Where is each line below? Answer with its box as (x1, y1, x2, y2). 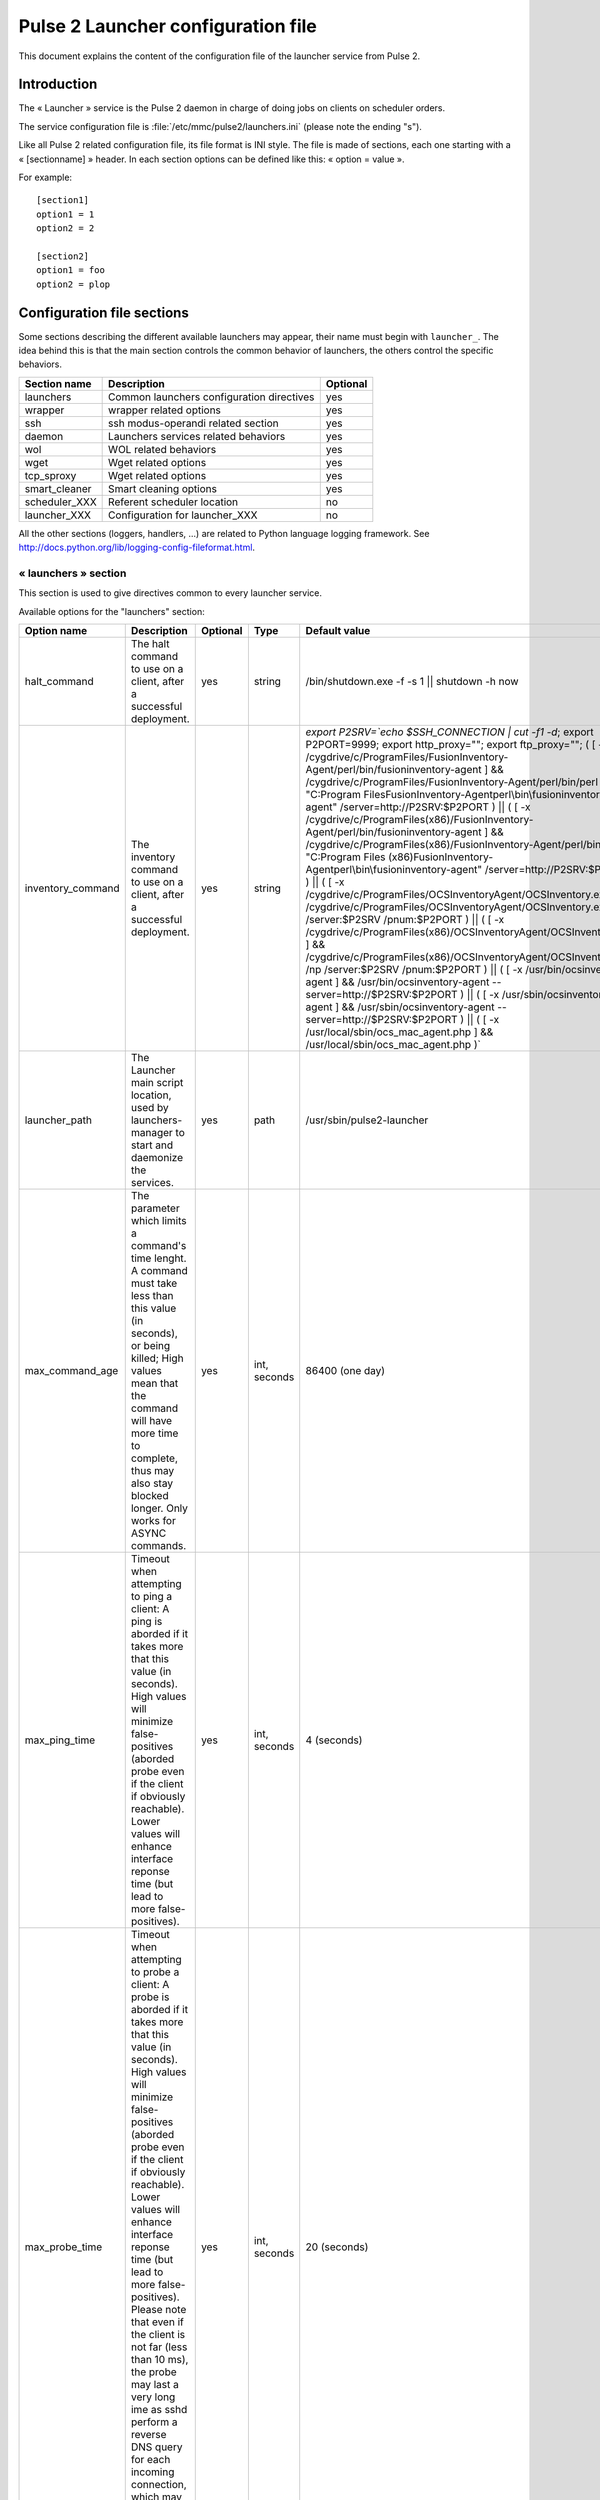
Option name (24, 624, 88, 638)
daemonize (130, 1151, 184, 1165)
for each (130, 2453, 171, 2467)
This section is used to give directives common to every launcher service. (18, 587, 323, 599)
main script (130, 1076, 184, 1090)
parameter (130, 1201, 180, 1215)
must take (130, 1276, 178, 1290)
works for (130, 1514, 177, 1528)
